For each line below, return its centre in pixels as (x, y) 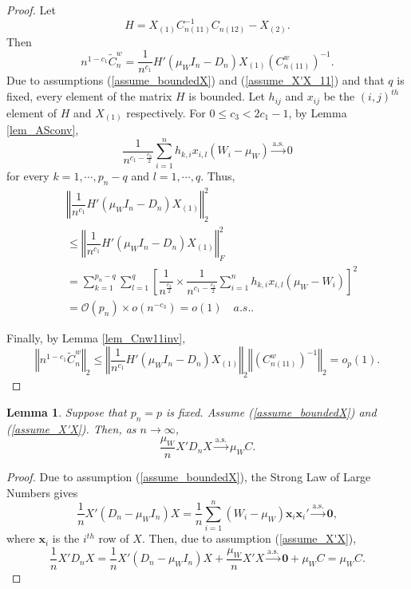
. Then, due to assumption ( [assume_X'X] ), (249, 538)
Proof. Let (31, 10)
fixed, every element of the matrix (89, 96)
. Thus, (218, 175)
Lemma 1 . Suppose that (67, 411)
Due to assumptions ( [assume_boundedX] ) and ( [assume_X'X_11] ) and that (196, 80)
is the (66, 538)
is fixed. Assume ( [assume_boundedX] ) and (271, 411)
